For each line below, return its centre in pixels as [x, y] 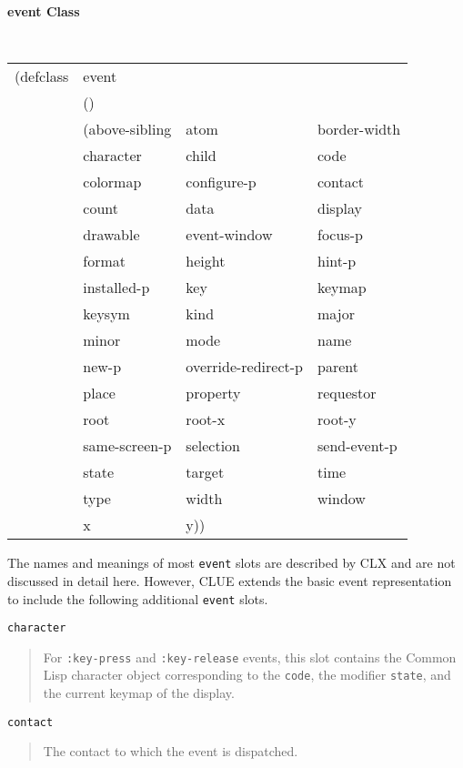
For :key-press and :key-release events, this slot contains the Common [250, 657]
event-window [229, 235]
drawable [111, 235]
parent [337, 367]
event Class [44, 11]
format [105, 261]
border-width [359, 129]
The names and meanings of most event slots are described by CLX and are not [231, 563]
